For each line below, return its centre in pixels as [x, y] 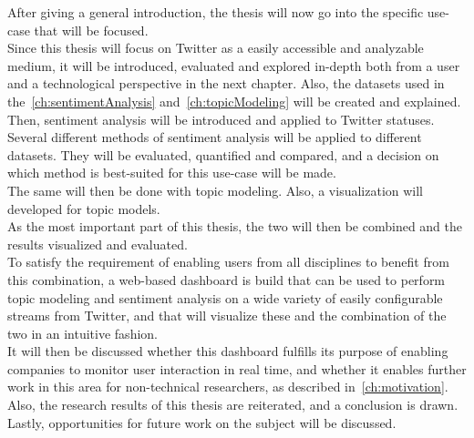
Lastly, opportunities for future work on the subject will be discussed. [202, 422]
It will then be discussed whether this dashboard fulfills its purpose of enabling [228, 351]
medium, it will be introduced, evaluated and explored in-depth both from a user [234, 65]
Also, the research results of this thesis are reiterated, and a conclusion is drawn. [233, 405]
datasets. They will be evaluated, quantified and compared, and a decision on [223, 154]
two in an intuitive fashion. [82, 333]
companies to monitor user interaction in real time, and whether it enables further [237, 368]
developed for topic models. [84, 208]
